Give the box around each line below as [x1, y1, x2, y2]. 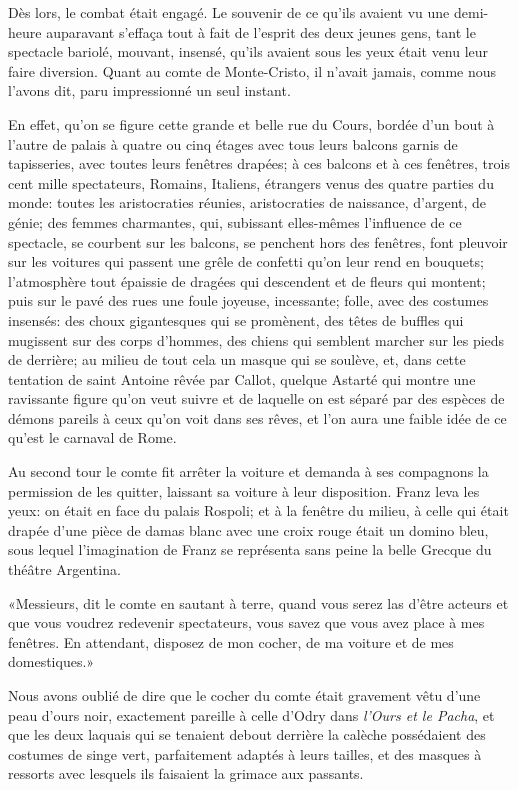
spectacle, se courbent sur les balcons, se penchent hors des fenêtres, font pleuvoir [8, 231, 508, 252]
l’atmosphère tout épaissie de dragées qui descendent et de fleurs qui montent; [8, 270, 486, 291]
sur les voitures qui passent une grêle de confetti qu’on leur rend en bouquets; [8, 251, 484, 272]
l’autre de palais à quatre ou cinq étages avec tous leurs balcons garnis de [8, 133, 458, 154]
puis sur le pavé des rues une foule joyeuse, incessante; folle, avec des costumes [8, 290, 489, 311]
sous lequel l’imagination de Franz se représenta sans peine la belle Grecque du [8, 539, 492, 560]
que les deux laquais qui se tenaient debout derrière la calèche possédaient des [8, 724, 486, 745]
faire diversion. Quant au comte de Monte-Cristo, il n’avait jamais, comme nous [8, 60, 497, 81]
